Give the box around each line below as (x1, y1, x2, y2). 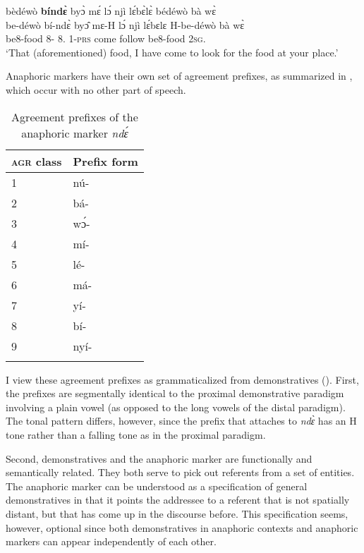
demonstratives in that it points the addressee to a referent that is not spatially (6, 492, 350, 507)
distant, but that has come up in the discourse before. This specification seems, (6, 506, 348, 521)
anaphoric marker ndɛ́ (21, 124, 128, 141)
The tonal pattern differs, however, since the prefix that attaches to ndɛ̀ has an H (6, 413, 357, 428)
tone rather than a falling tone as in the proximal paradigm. (6, 427, 266, 442)
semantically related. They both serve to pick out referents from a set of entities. (6, 465, 355, 480)
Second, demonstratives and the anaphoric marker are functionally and (6, 451, 313, 466)
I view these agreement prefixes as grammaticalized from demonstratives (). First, (6, 372, 359, 387)
